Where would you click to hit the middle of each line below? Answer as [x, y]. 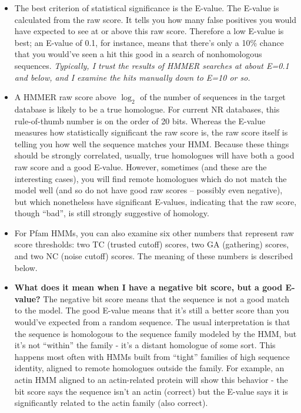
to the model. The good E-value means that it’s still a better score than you [152, 310]
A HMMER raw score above [65, 97]
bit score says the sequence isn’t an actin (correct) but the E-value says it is [151, 391]
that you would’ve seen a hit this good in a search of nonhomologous [138, 54]
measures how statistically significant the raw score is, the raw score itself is [151, 132]
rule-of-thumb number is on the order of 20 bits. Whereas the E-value [140, 120]
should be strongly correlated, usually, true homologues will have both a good [154, 155]
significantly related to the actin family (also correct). [111, 403]
